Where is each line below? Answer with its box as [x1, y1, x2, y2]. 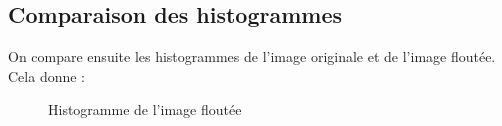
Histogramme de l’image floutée [48, 99, 242, 120]
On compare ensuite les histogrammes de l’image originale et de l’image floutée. [8, 46, 496, 67]
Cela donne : [8, 65, 85, 86]
